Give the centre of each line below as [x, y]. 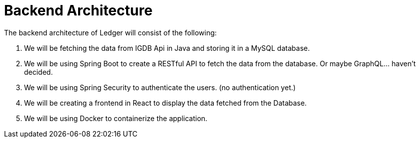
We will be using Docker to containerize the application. [116, 118]
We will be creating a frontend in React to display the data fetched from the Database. [165, 103]
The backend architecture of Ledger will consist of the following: [110, 32]
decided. [39, 72]
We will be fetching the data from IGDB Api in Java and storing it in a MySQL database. [167, 48]
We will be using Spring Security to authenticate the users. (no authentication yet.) [160, 87]
